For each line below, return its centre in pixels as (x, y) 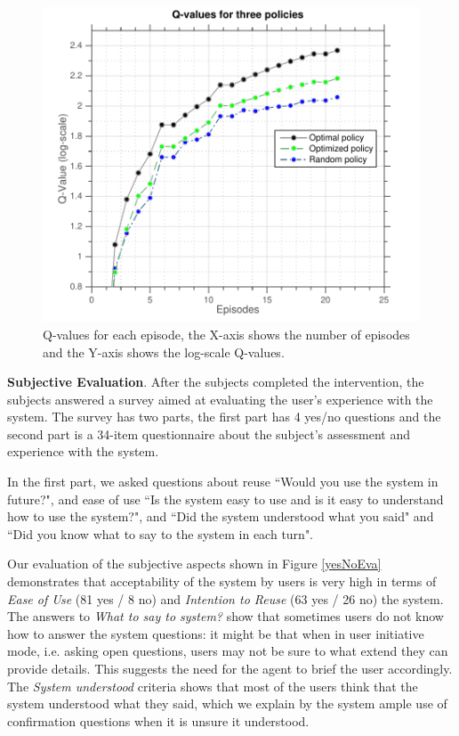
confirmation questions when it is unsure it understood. (158, 720)
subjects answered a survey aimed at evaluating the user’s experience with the (220, 399)
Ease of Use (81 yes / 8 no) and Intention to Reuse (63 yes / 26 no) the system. (225, 598)
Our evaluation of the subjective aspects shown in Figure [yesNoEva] (194, 564)
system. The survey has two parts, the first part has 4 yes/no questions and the (224, 417)
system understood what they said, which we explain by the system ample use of (227, 703)
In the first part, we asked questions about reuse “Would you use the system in (223, 482)
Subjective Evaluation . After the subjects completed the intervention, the (216, 382)
